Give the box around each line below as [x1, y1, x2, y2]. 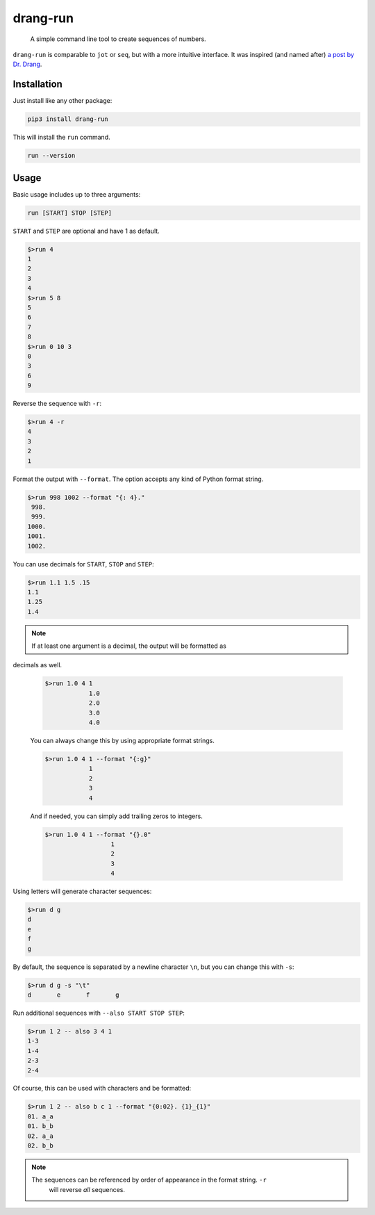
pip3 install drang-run [27, 115, 109, 123]
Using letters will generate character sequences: [12, 887, 152, 896]
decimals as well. [12, 661, 62, 669]
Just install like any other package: [12, 97, 112, 105]
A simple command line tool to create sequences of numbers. [30, 35, 206, 43]
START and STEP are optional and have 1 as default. [12, 227, 160, 235]
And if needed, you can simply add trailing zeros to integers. [30, 812, 203, 820]
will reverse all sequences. [49, 1185, 125, 1193]
